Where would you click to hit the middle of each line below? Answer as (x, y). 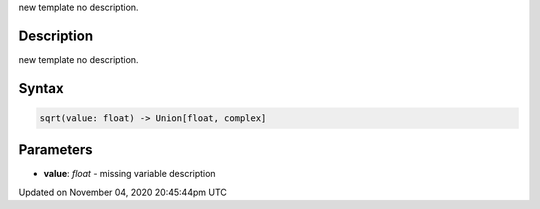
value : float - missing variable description (129, 174)
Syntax (41, 88)
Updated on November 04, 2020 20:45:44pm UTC (122, 192)
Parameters (55, 150)
